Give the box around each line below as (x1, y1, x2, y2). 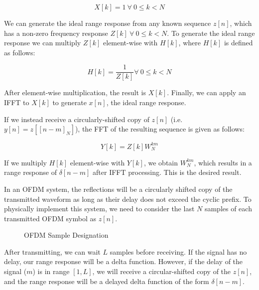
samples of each (204, 203, 252, 214)
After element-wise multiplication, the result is (4, 87, 146, 98)
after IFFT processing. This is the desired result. (93, 167, 242, 177)
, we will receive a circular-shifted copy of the (92, 266, 231, 277)
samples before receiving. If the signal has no (110, 246, 247, 257)
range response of (4, 167, 57, 177)
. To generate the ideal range (167, 27, 255, 38)
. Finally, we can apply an (167, 87, 246, 98)
